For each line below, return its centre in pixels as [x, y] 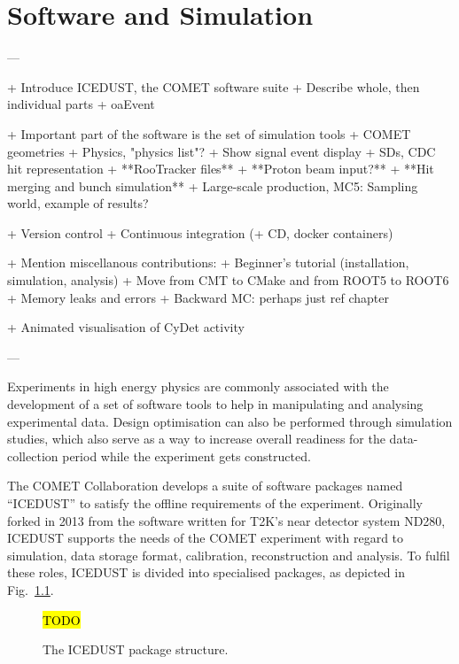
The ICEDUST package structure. [136, 649]
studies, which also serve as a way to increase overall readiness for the [196, 439]
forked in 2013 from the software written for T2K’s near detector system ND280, [226, 520]
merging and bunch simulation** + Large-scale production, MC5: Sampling [213, 185]
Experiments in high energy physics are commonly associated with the [198, 386]
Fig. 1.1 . [31, 589]
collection [33, 456]
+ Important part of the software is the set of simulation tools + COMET [209, 133]
